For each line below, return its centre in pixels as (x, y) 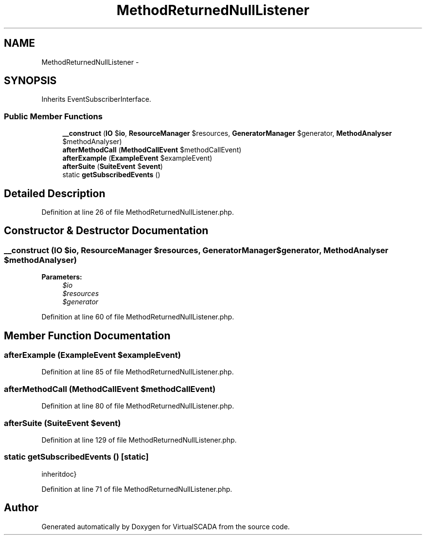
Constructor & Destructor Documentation (106, 231)
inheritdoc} (59, 474)
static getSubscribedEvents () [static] (76, 457)
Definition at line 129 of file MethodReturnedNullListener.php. (139, 440)
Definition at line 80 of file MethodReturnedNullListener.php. (138, 406)
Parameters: (62, 277)
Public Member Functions (53, 116)
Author (21, 508)
